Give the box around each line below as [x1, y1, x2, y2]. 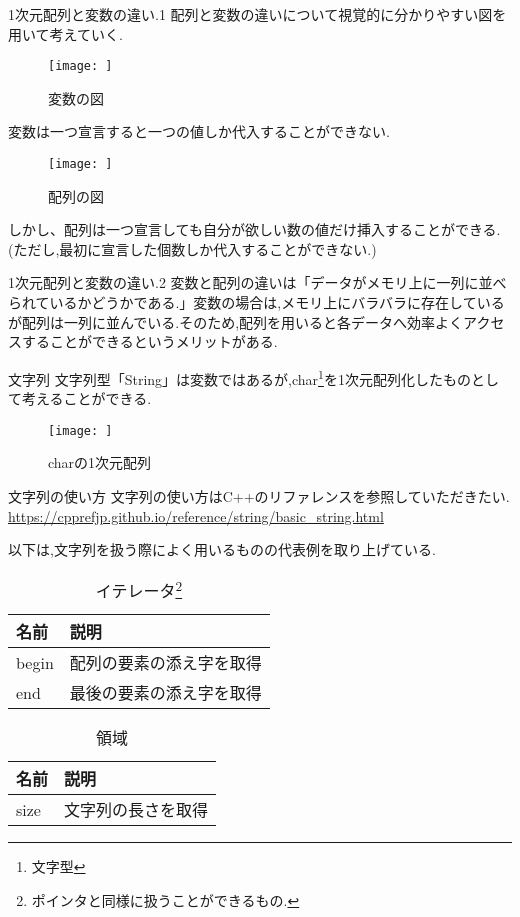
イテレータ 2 [95, 575, 183, 603]
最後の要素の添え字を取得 [69, 681, 262, 705]
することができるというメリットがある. [21, 331, 278, 352]
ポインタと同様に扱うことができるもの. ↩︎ [31, 889, 300, 910]
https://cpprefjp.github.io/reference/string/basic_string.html [8, 505, 384, 526]
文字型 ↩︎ [31, 856, 86, 877]
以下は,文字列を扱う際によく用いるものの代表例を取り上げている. [8, 539, 436, 560]
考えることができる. [21, 388, 152, 409]
